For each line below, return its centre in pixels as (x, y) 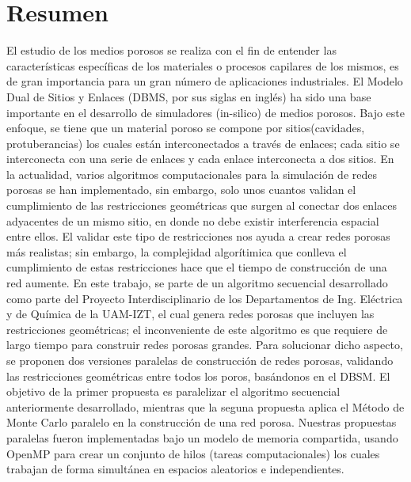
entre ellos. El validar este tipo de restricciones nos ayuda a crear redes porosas (198, 236)
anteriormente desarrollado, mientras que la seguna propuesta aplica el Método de (205, 406)
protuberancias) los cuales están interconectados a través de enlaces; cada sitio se (203, 143)
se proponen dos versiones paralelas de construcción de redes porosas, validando (200, 360)
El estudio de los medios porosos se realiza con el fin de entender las (171, 50)
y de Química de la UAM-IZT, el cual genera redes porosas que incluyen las (190, 314)
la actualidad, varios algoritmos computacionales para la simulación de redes (192, 174)
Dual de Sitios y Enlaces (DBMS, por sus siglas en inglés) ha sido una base (189, 96)
